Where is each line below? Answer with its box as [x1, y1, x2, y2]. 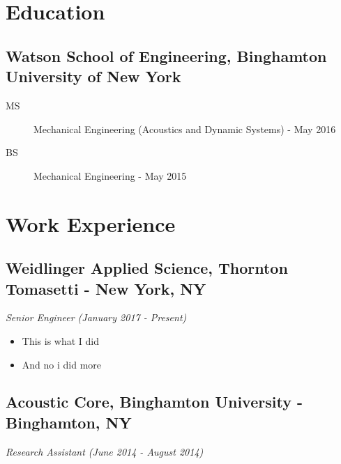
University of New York [6, 65, 181, 87]
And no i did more [22, 357, 102, 371]
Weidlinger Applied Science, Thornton [6, 257, 288, 279]
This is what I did [22, 333, 100, 348]
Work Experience [6, 209, 176, 238]
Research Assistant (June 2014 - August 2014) [6, 444, 204, 458]
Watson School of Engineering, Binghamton [6, 45, 327, 66]
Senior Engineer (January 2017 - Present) [6, 310, 187, 325]
